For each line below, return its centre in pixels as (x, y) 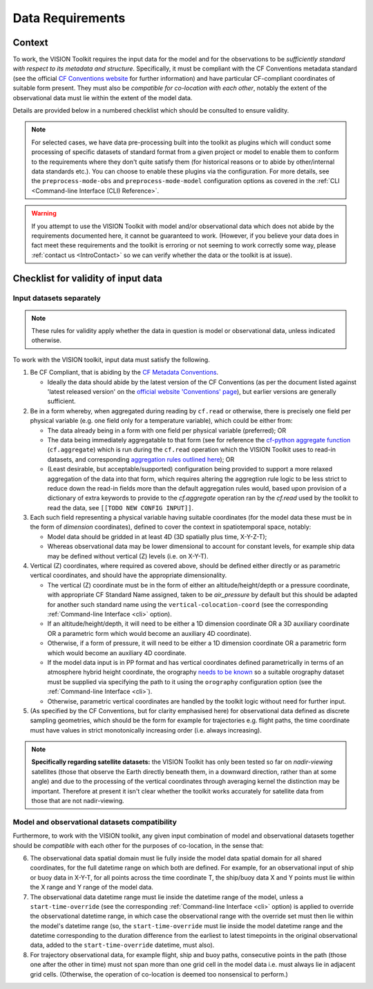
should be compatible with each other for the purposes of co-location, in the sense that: (138, 845)
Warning (44, 214)
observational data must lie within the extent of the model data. (103, 97)
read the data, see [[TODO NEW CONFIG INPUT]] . (120, 507)
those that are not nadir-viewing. (78, 801)
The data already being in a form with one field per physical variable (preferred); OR (167, 430)
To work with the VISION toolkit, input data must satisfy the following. (111, 359)
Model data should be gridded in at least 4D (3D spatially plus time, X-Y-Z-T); (157, 536)
